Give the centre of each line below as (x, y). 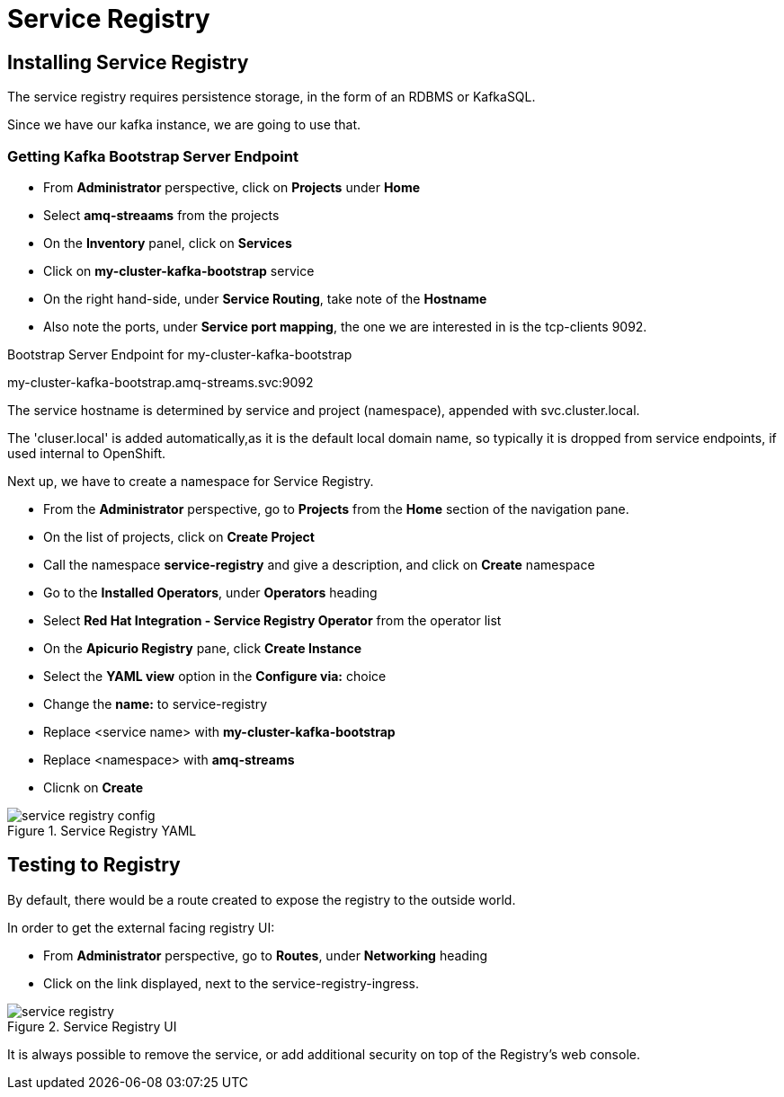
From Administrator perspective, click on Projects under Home (232, 187)
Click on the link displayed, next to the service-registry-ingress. (231, 983)
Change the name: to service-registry (156, 703)
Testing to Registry (94, 865)
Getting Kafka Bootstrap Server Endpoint (153, 156)
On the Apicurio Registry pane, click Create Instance (203, 648)
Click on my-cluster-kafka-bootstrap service (179, 270)
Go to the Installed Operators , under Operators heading (210, 592)
